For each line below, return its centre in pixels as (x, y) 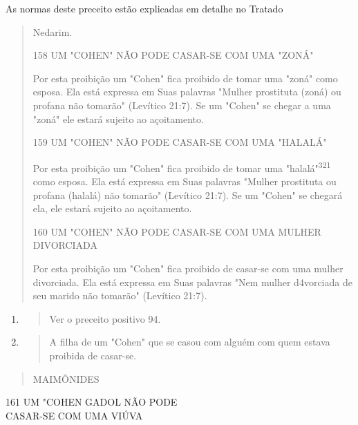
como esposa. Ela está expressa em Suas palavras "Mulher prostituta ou (185, 181)
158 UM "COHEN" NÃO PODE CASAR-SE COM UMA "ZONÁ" (173, 55)
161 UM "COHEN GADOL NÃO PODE (92, 402)
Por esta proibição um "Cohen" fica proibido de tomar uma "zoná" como (185, 78)
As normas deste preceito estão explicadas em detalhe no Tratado (144, 8)
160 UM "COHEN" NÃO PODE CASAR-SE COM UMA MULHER (177, 231)
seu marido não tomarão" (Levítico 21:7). (120, 295)
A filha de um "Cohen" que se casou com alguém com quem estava (190, 342)
